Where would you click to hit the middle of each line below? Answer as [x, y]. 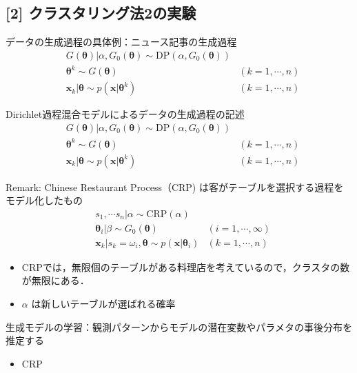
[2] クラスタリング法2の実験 [101, 13]
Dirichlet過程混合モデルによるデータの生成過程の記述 [125, 114]
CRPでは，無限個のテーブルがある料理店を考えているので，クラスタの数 [186, 266]
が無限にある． [55, 280]
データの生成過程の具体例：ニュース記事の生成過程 [121, 42]
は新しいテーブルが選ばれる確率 [103, 304]
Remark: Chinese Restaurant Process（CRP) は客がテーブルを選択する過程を [175, 186]
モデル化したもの [44, 200]
